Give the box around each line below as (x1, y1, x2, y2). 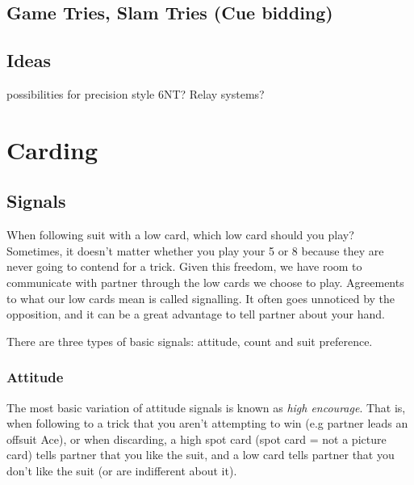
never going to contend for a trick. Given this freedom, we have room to (6, 258, 362, 275)
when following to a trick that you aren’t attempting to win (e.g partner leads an (6, 415, 408, 432)
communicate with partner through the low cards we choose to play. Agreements (6, 273, 404, 290)
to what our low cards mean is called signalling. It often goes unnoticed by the (6, 289, 395, 306)
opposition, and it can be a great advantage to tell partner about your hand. (6, 306, 385, 323)
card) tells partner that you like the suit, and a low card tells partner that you (6, 446, 395, 463)
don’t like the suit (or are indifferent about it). (6, 462, 237, 479)
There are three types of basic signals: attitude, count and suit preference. (6, 332, 373, 349)
